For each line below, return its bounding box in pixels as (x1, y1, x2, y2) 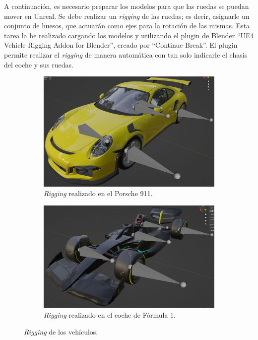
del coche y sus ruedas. (4, 59, 73, 69)
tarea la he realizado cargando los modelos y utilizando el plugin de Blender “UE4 (4, 30, 254, 40)
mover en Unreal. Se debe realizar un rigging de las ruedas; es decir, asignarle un (4, 10, 250, 21)
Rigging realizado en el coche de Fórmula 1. (44, 309, 176, 320)
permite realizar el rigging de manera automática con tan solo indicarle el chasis (4, 49, 248, 60)
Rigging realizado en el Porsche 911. (44, 188, 153, 199)
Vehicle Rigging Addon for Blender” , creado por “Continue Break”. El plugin (4, 40, 238, 50)
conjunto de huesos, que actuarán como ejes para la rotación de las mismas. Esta (4, 20, 250, 31)
